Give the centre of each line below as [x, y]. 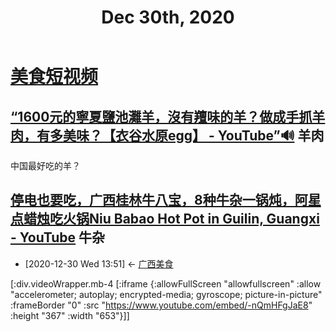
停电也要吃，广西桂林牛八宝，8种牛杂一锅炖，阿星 [166, 200]
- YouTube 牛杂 [58, 237]
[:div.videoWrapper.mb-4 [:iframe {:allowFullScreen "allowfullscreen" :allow [166, 283]
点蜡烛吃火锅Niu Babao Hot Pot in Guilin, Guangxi [165, 219]
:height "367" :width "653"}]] [70, 315]
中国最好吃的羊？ [45, 165]
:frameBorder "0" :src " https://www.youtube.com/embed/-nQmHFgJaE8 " [161, 305]
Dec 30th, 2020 [168, 17]
